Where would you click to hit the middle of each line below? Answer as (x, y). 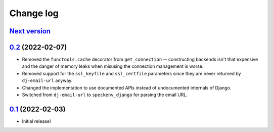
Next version (30, 31)
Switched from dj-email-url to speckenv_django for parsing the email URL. (105, 95)
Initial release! (36, 121)
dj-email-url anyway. (47, 80)
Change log (34, 13)
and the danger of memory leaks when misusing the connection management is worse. (113, 66)
